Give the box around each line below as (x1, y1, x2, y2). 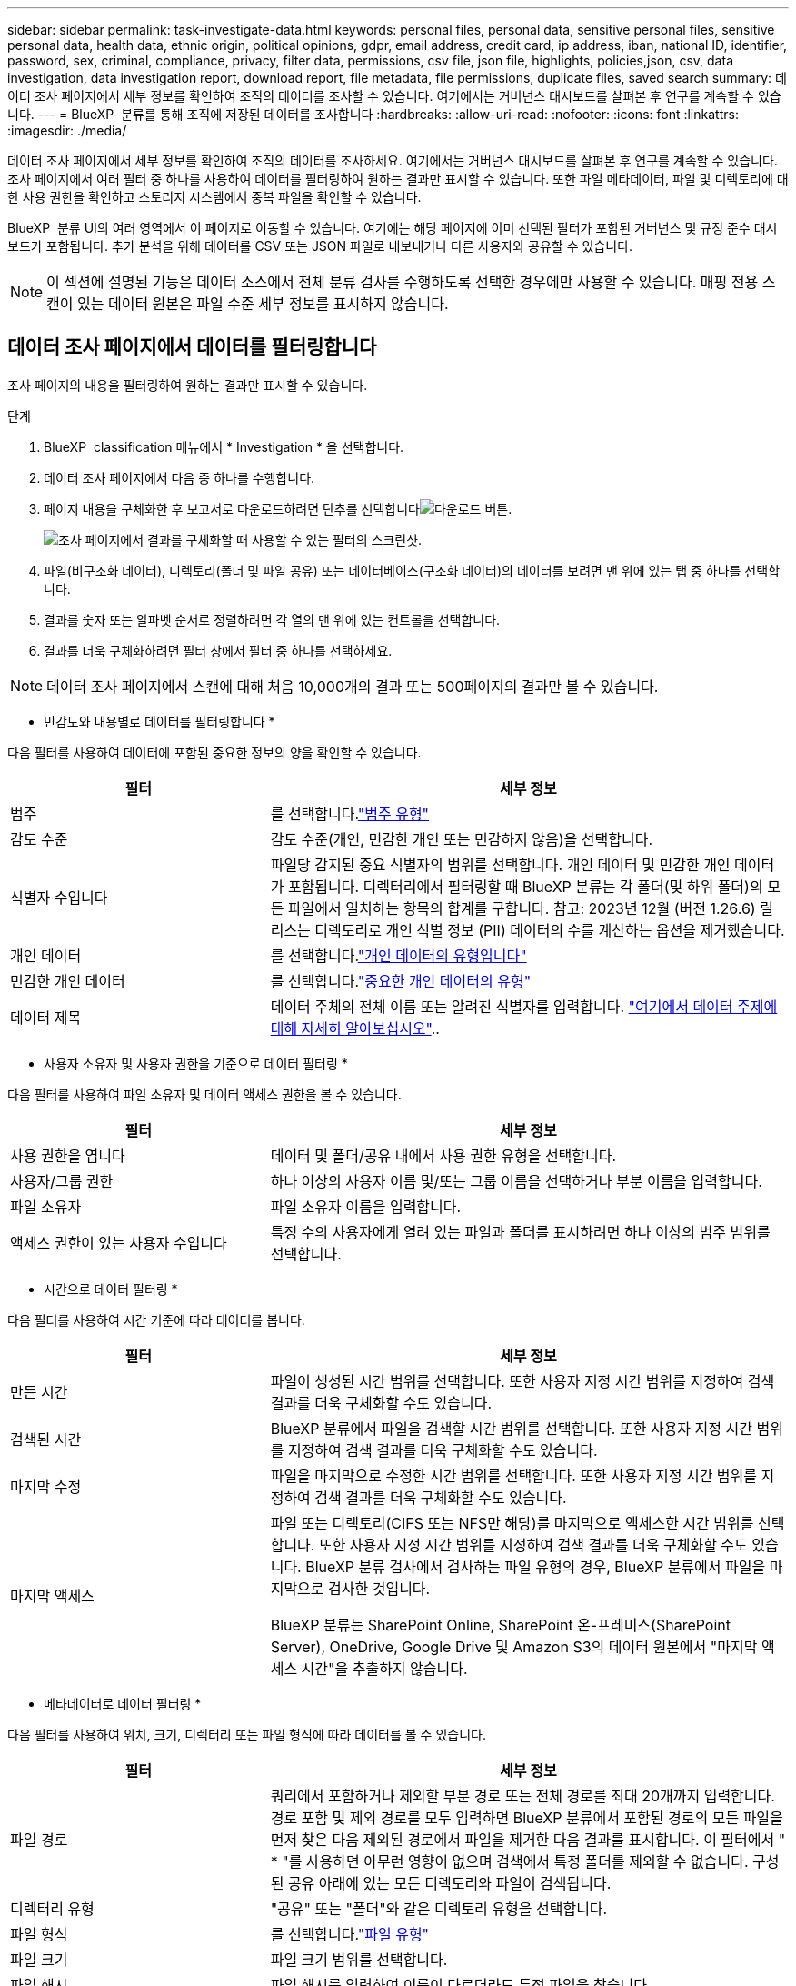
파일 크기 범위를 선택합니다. (270, 1950, 448, 1969)
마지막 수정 (10, 1477, 82, 1496)
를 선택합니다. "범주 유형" (270, 804, 430, 823)
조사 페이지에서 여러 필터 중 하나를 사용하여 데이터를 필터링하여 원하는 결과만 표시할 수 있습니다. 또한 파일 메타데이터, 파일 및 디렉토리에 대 (7, 171, 789, 186)
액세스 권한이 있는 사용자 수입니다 (10, 1233, 227, 1252)
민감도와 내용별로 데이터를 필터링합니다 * (44, 713, 275, 729)
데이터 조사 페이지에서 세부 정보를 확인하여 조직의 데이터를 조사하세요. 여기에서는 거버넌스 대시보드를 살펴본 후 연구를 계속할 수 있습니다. (7, 153, 778, 168)
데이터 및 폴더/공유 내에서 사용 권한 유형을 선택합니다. (270, 1146, 617, 1165)
